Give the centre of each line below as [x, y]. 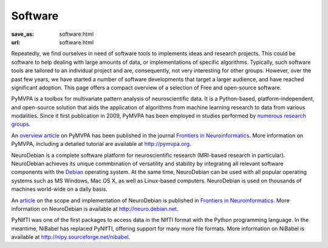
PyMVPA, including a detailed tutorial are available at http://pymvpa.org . [101, 144]
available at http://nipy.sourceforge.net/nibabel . [71, 237]
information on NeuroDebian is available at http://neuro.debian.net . [95, 208]
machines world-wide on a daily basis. [59, 189]
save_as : [23, 34]
